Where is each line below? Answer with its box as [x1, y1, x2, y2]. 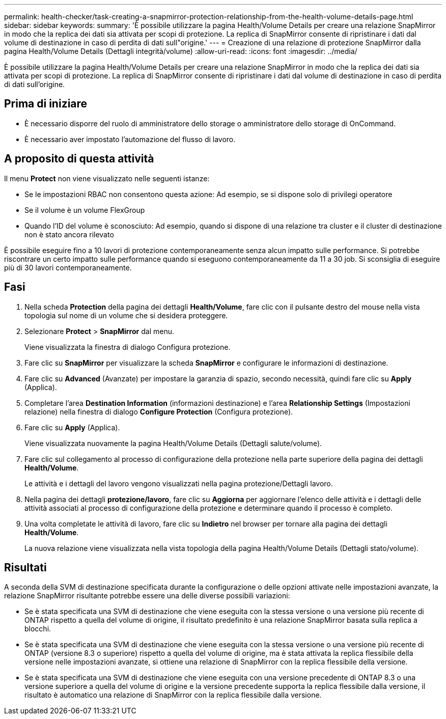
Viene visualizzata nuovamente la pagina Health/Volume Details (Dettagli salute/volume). [24, 438, 322, 448]
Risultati [4, 561, 47, 574]
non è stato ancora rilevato [24, 230, 114, 239]
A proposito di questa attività [4, 152, 154, 165]
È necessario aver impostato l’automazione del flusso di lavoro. [24, 134, 236, 144]
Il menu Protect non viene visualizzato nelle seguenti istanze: [4, 174, 210, 183]
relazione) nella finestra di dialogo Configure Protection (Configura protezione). [24, 407, 293, 416]
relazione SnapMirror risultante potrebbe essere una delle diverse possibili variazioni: [4, 591, 290, 600]
